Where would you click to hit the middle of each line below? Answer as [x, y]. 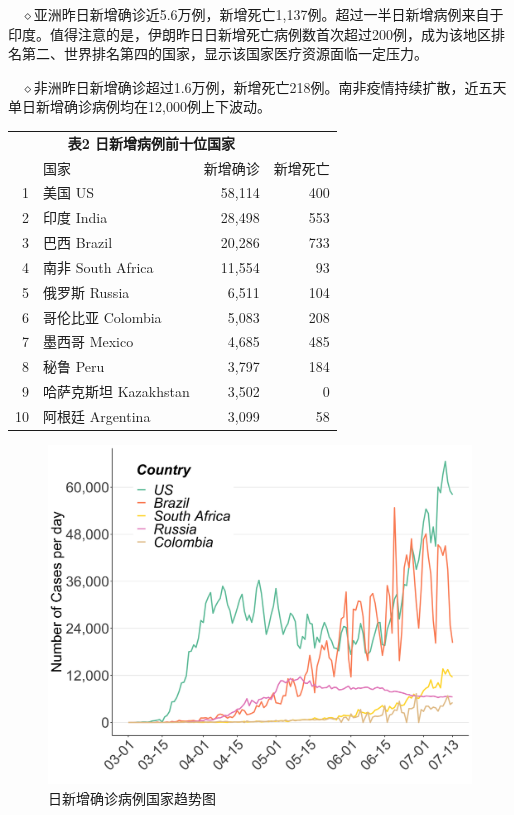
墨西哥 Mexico [88, 341]
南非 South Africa [98, 266]
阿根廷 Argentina [97, 416]
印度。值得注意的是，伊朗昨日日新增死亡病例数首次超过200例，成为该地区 [249, 33]
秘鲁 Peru [74, 366]
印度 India [75, 217]
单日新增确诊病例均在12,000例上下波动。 [139, 106]
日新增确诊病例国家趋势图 [132, 797]
